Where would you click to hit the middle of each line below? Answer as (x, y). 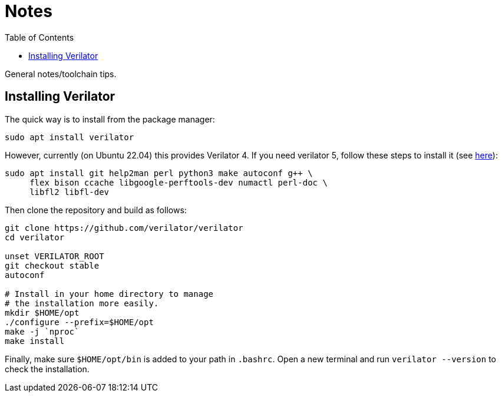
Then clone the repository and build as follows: (96, 210)
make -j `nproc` (42, 331)
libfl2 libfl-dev (70, 192)
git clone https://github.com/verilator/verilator (124, 228)
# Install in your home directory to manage (109, 294)
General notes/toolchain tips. (61, 74)
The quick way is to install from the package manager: (110, 119)
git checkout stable (52, 265)
